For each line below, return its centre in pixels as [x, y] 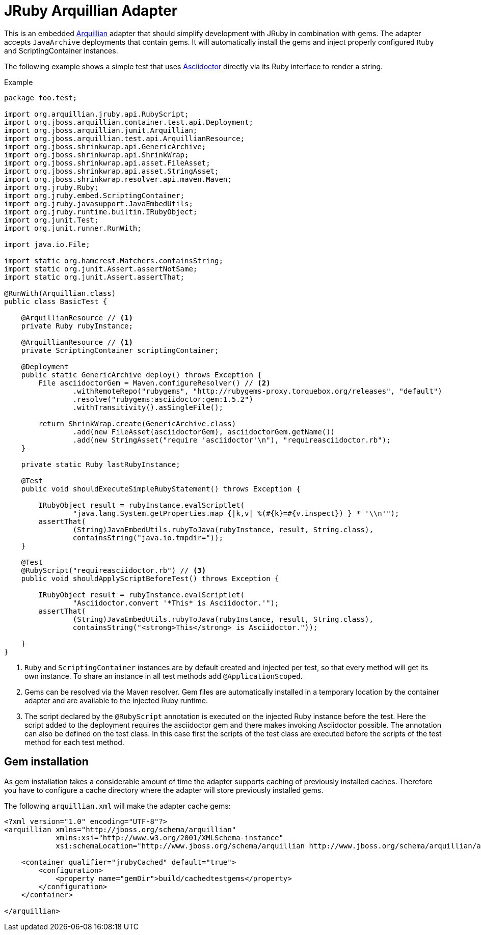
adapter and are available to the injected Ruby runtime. [116, 700]
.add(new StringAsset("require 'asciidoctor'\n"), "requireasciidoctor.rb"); [232, 440]
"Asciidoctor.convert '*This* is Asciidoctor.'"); [176, 603]
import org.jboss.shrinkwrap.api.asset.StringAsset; [112, 171]
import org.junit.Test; [51, 220]
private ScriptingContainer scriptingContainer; [120, 350]
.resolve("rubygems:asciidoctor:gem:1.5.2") [163, 399]
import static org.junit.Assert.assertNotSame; [101, 269]
